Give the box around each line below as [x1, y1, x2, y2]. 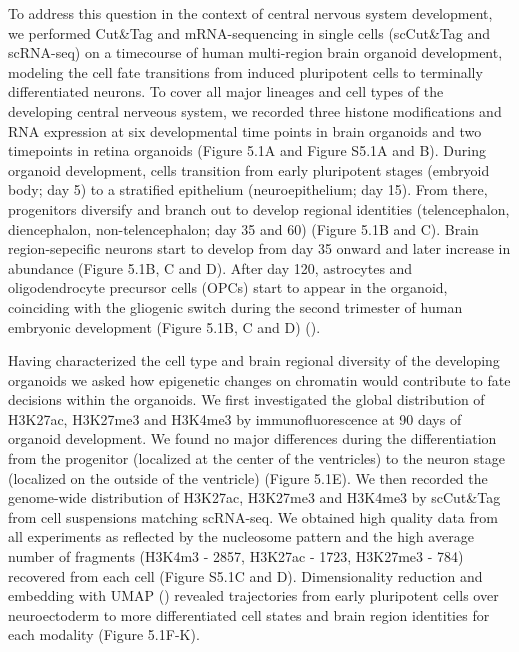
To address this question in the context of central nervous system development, [8, 3, 493, 23]
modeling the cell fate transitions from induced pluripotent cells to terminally [8, 61, 483, 82]
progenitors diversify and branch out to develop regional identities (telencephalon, [8, 198, 510, 219]
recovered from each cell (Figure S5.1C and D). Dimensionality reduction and [8, 565, 483, 586]
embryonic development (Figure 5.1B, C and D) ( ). [8, 316, 321, 337]
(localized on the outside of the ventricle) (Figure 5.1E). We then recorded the [8, 467, 488, 488]
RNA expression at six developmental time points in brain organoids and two [8, 120, 482, 141]
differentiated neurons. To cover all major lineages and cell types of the [8, 81, 444, 102]
